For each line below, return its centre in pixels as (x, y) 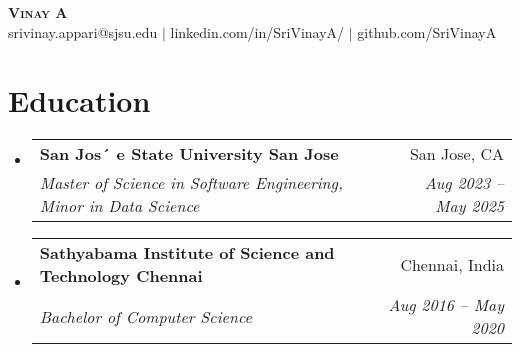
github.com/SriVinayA (427, 31)
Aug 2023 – (464, 183)
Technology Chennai (121, 276)
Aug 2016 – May (446, 305)
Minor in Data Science (119, 206)
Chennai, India (452, 264)
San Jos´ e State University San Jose (189, 154)
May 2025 (469, 206)
